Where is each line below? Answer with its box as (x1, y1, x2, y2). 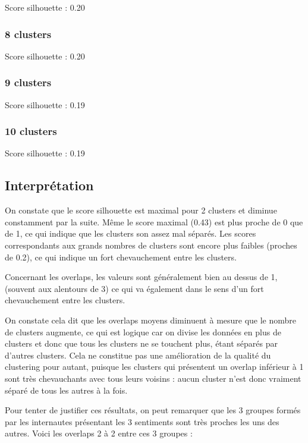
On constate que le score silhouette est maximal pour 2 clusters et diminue (5, 204, 277, 216)
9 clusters (5, 75, 52, 90)
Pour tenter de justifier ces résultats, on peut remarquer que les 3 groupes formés (5, 404, 301, 416)
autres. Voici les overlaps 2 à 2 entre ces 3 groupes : (5, 427, 193, 439)
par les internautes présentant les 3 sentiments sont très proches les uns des (5, 415, 279, 428)
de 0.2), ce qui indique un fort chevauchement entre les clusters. (5, 250, 237, 263)
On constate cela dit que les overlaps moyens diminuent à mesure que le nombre (5, 313, 297, 326)
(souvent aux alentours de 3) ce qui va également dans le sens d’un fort (5, 282, 264, 294)
